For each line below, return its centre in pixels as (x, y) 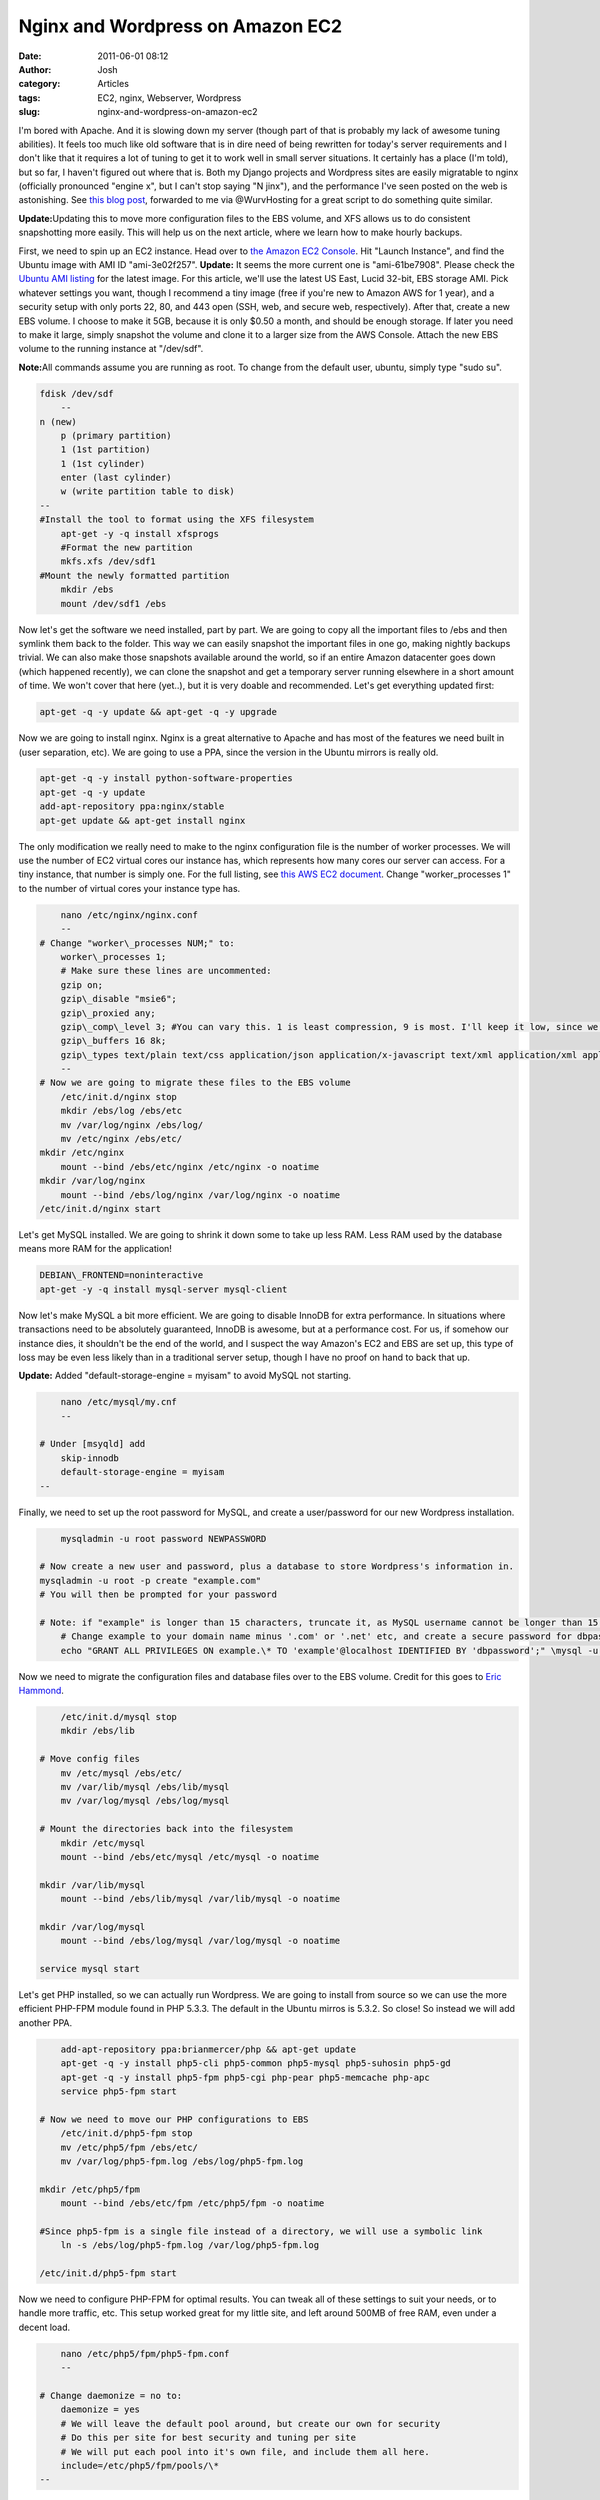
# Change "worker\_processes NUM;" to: (137, 943)
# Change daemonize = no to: (111, 2396)
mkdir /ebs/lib (97, 1731)
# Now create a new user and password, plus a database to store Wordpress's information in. (277, 1566)
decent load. (44, 2327)
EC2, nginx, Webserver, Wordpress (169, 97)
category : (39, 84)
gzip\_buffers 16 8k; (113, 1041)
